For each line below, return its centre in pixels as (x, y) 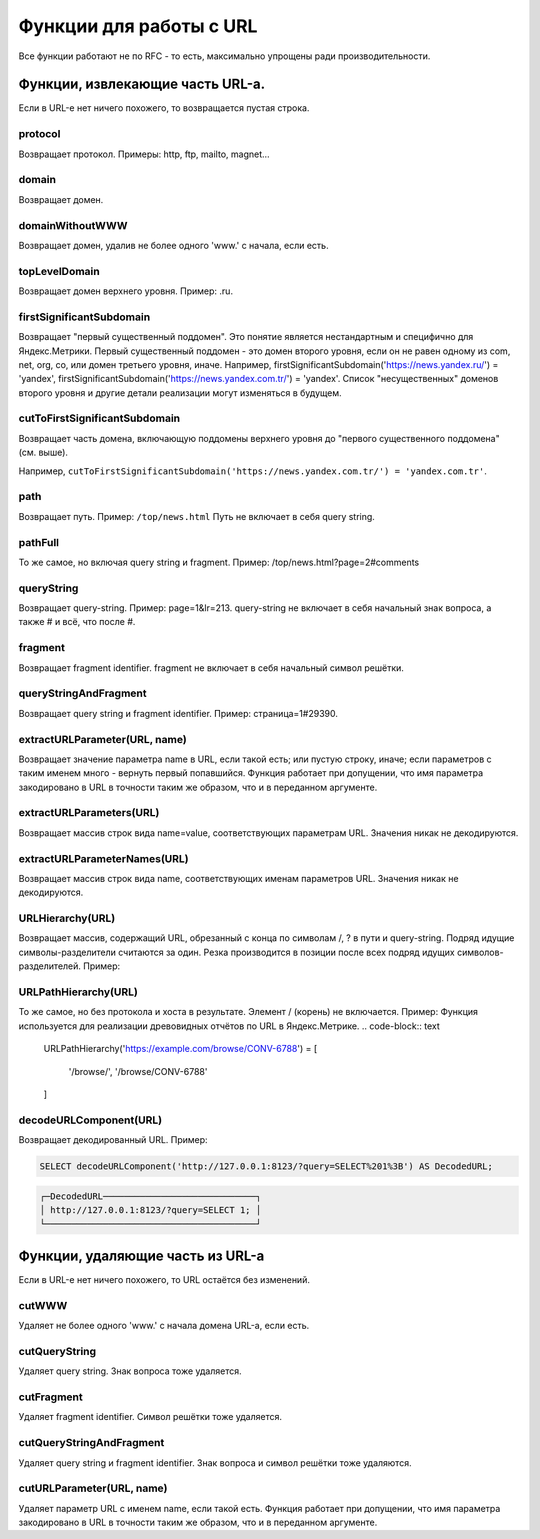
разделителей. (50, 966)
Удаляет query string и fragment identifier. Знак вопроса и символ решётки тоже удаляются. (215, 1462)
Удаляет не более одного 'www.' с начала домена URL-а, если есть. (164, 1326)
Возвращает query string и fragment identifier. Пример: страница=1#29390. (178, 713)
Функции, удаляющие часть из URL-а (141, 1255)
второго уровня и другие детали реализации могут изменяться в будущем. (180, 392)
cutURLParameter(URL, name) (93, 1488)
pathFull (39, 542)
